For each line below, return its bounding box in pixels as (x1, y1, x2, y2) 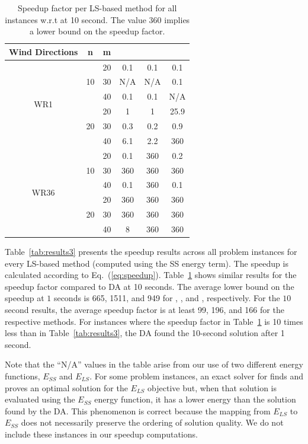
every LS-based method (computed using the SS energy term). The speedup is (5, 257, 288, 269)
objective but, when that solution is (147, 381, 277, 394)
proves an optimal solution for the (5, 381, 128, 394)
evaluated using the (5, 393, 75, 405)
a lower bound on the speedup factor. (29, 25, 165, 37)
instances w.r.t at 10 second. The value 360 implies (5, 13, 190, 25)
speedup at (5, 292, 44, 304)
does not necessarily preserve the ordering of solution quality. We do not (21, 416, 284, 429)
